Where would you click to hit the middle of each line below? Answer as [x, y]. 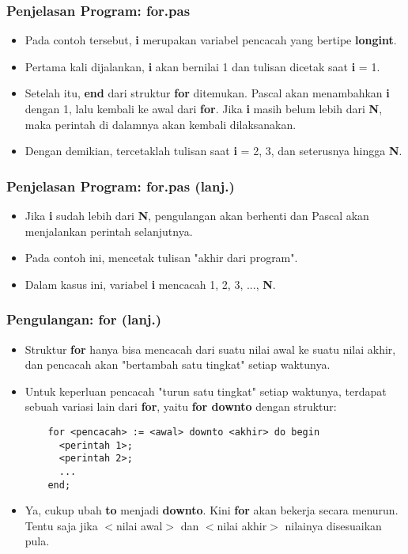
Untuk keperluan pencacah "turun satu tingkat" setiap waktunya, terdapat [206, 391]
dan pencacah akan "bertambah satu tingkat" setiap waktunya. [178, 364]
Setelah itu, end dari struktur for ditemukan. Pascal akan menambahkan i [207, 93]
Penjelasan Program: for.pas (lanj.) [121, 186]
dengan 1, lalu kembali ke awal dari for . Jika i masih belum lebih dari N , [204, 108]
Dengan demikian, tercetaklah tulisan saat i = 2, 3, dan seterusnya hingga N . [213, 151]
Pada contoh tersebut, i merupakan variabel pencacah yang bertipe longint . [211, 40]
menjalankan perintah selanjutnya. [109, 231]
